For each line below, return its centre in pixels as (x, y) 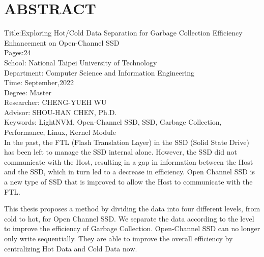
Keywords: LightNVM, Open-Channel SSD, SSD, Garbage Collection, (113, 122)
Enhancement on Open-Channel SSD (62, 42)
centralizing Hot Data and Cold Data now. (71, 248)
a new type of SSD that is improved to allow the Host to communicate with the (128, 182)
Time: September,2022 (39, 82)
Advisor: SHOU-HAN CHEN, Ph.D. (61, 112)
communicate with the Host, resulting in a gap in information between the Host (129, 161)
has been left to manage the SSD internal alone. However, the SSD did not (121, 152)
